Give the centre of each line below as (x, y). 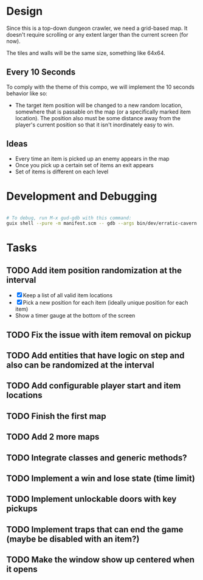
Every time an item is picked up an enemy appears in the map (92, 158)
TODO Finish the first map (56, 416)
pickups (22, 509)
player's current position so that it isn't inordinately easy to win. (95, 125)
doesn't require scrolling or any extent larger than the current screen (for (97, 34)
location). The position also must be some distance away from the (98, 118)
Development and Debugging (82, 196)
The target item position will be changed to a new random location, (99, 105)
